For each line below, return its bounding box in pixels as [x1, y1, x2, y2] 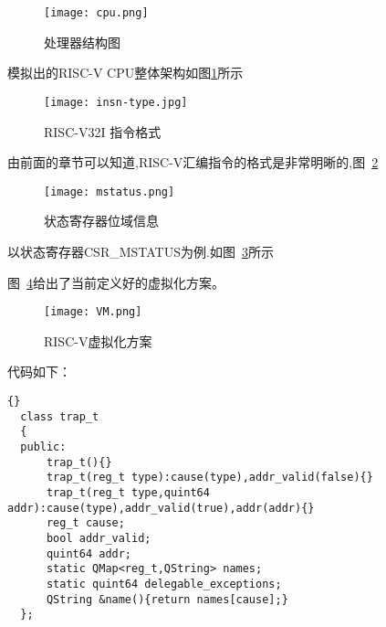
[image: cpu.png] [44, 6, 149, 19]
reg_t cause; [46, 516, 125, 530]
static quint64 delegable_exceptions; [46, 577, 282, 590]
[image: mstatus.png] [44, 185, 175, 198]
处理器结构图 [44, 32, 120, 51]
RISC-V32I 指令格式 [44, 122, 162, 141]
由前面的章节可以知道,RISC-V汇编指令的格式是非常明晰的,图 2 [7, 153, 379, 172]
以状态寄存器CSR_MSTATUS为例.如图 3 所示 [7, 241, 274, 260]
